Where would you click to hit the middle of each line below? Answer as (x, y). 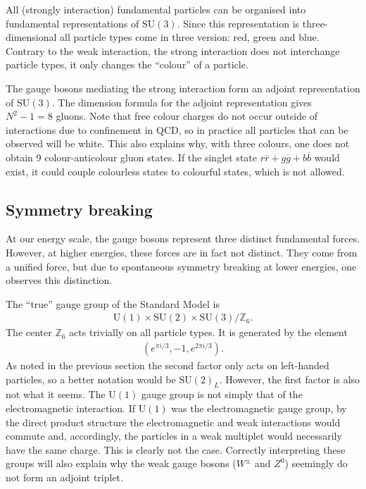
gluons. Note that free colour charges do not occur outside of (187, 116)
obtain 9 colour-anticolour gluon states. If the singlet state (131, 157)
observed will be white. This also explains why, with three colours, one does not (178, 143)
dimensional (31, 37)
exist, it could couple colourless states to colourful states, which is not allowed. (175, 171)
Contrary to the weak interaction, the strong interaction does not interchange (173, 50)
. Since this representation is (238, 23)
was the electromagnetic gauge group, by (259, 408)
